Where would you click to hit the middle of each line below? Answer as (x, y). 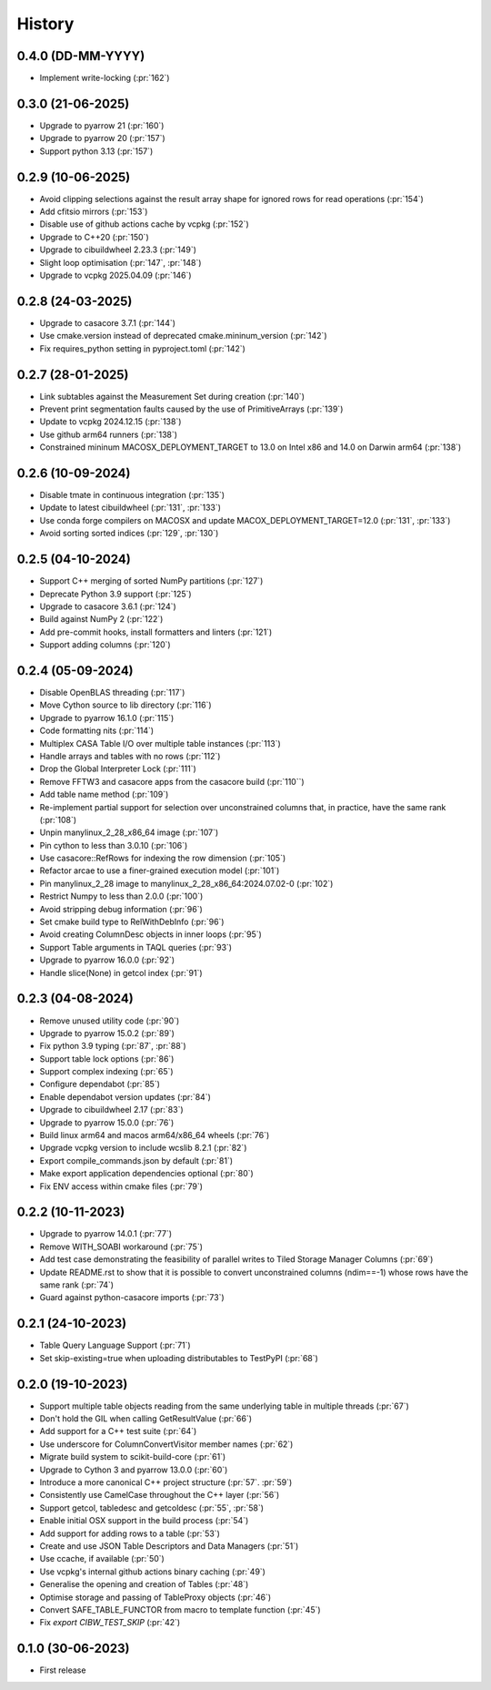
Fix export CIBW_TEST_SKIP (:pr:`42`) (110, 1623)
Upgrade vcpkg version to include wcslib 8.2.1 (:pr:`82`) (143, 1148)
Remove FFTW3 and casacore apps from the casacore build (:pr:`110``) (172, 781)
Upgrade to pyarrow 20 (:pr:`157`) (102, 138)
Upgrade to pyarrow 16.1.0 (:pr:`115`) (107, 718)
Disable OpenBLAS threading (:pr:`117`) (112, 692)
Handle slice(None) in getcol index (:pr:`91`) (121, 972)
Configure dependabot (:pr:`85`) (100, 1084)
